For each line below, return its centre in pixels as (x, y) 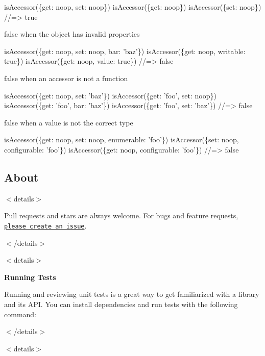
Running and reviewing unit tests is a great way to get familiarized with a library (132, 294)
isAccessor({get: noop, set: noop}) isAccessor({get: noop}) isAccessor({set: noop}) (133, 7)
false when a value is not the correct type (69, 122)
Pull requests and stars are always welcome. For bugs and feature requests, (121, 215)
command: (20, 314)
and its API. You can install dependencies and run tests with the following (121, 304)
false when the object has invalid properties (72, 34)
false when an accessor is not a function (66, 78)
